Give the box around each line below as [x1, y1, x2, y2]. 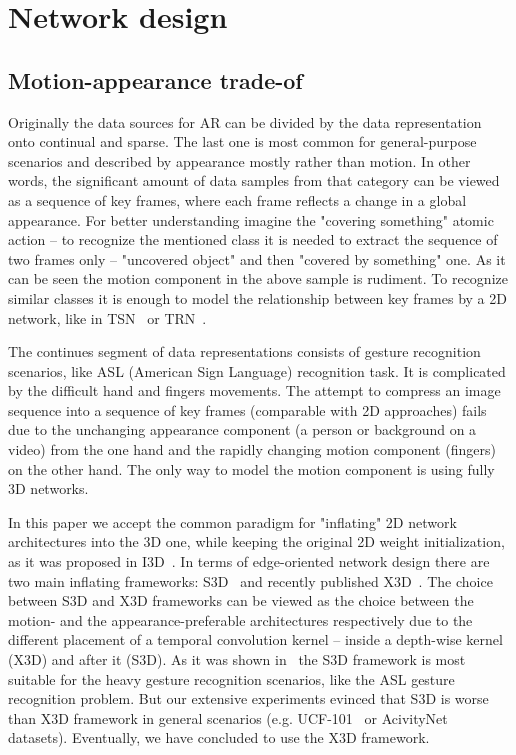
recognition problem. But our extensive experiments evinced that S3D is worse [8, 688, 489, 709]
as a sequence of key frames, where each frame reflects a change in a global [8, 189, 467, 210]
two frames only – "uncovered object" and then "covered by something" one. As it [8, 248, 506, 269]
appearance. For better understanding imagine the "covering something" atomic [8, 209, 494, 230]
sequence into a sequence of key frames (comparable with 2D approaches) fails [8, 399, 487, 420]
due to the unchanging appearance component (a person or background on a [8, 419, 477, 440]
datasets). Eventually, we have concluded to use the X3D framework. [8, 727, 430, 748]
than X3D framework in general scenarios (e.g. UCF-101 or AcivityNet [8, 707, 448, 728]
